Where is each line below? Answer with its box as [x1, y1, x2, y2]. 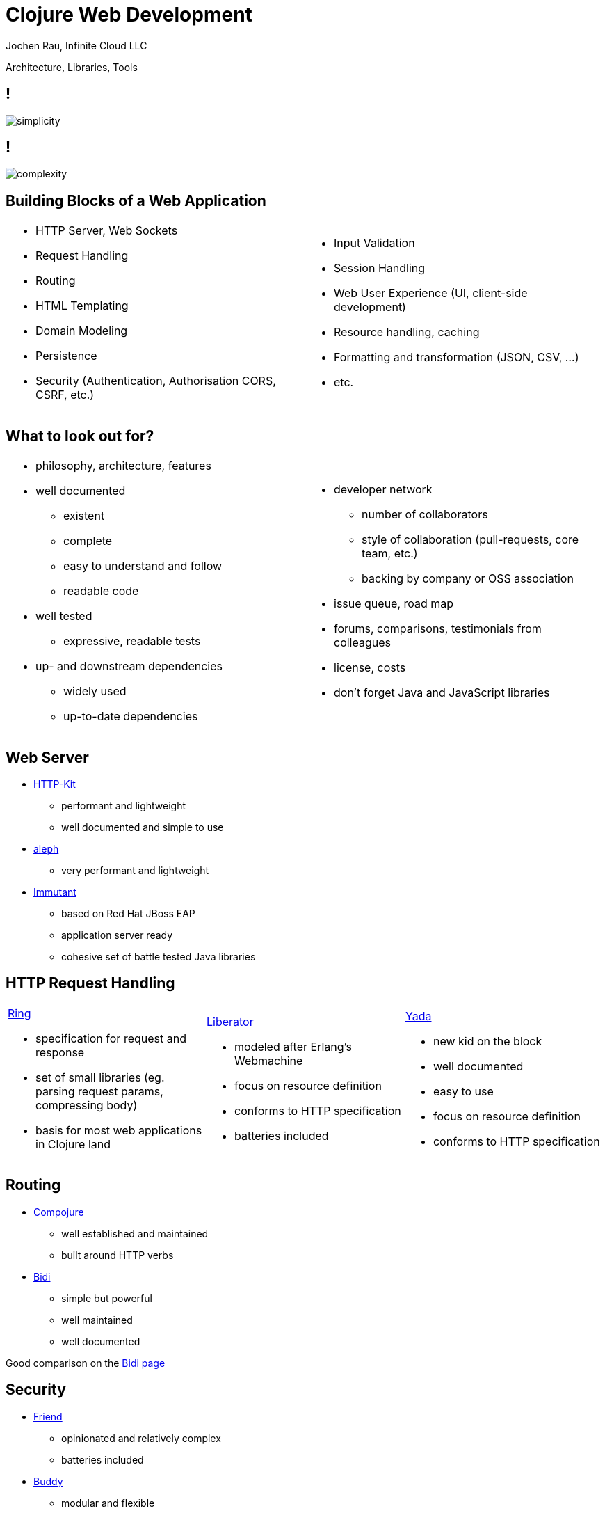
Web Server [6, 748, 89, 766]
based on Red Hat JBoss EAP [61, 907, 195, 919]
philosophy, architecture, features [35, 459, 211, 473]
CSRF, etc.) [35, 388, 95, 402]
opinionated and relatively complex [61, 1432, 221, 1444]
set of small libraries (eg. [35, 1070, 165, 1084]
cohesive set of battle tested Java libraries [61, 950, 256, 963]
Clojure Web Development [6, 3, 252, 26]
